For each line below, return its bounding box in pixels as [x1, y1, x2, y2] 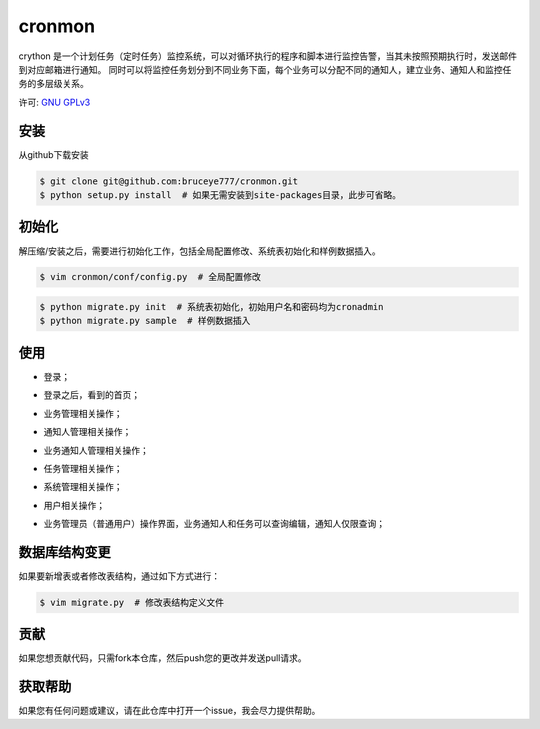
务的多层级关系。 [18, 78, 89, 90]
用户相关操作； [43, 499, 105, 511]
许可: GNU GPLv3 [18, 96, 91, 108]
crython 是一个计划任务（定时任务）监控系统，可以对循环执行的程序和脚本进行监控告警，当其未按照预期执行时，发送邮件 [18, 50, 518, 62]
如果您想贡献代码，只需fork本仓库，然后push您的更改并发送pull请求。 [18, 652, 307, 664]
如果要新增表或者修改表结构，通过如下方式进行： [18, 570, 220, 582]
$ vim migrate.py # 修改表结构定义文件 [39, 596, 225, 608]
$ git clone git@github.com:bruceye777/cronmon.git [39, 175, 299, 187]
